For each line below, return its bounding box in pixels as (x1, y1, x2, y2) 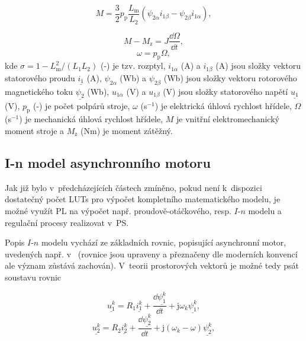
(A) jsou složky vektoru (215, 59, 301, 72)
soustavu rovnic (5, 270, 62, 283)
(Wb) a (120, 71, 147, 84)
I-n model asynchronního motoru (5, 154, 211, 172)
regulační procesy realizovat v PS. (5, 216, 129, 228)
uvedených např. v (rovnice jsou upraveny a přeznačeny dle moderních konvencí (5, 247, 298, 260)
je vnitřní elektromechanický (176, 113, 279, 125)
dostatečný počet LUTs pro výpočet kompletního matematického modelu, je (5, 193, 281, 205)
